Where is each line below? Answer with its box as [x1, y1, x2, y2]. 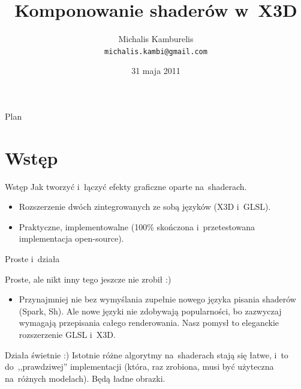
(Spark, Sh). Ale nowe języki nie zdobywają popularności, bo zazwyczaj [19, 304, 282, 317]
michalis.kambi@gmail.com [104, 47, 207, 56]
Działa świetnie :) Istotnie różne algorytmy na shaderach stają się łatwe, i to [5, 348, 288, 361]
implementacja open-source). [19, 232, 124, 245]
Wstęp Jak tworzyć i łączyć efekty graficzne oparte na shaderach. [5, 180, 247, 192]
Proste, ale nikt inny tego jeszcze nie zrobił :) [5, 272, 171, 285]
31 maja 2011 [131, 64, 180, 77]
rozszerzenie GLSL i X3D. [19, 328, 116, 341]
